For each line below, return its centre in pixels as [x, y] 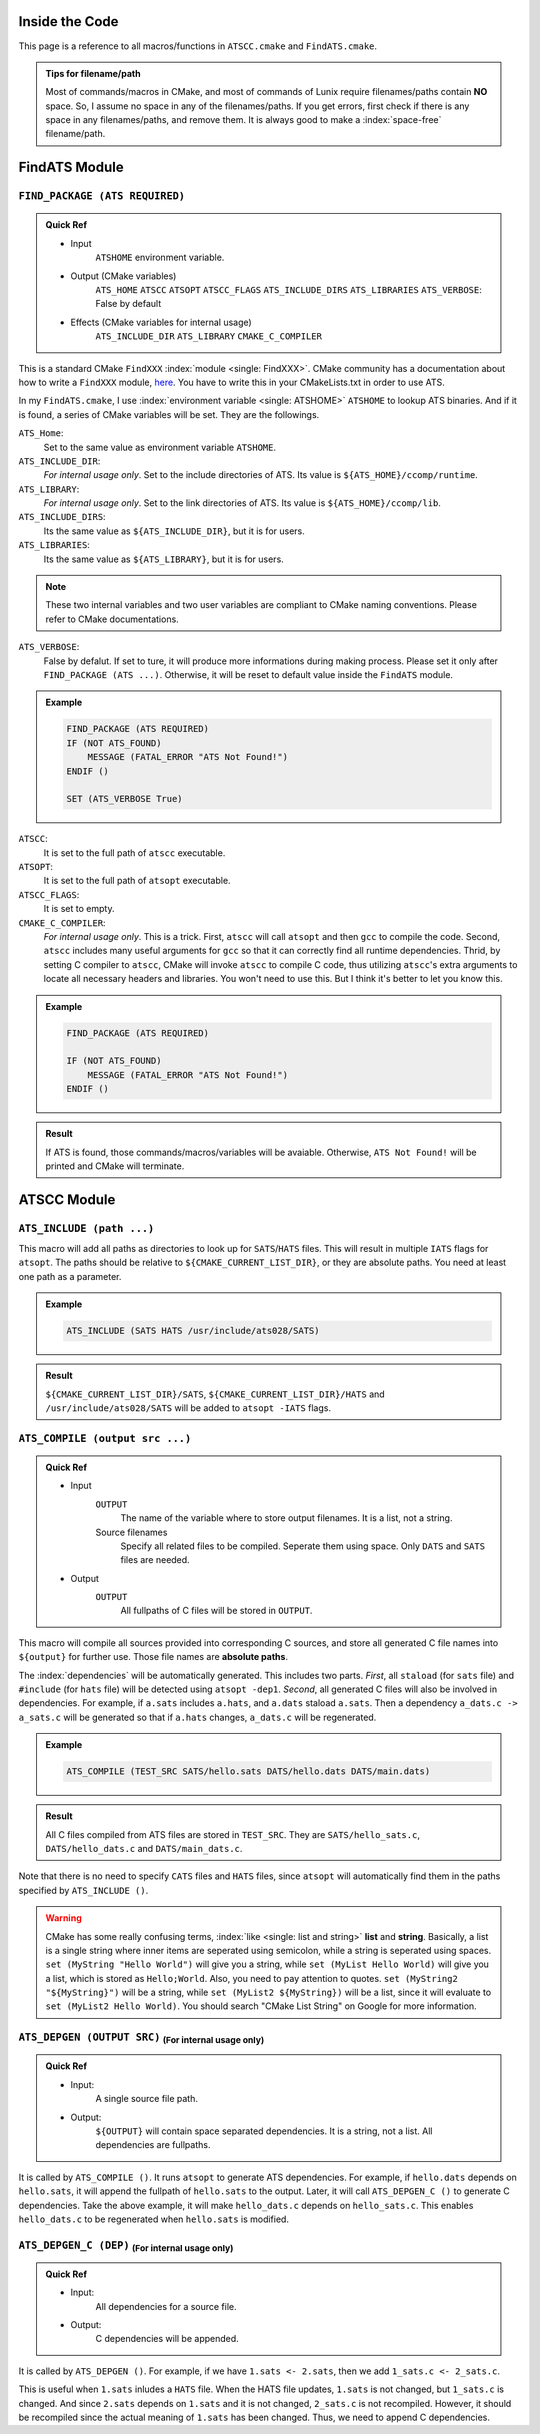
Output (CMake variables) [123, 276]
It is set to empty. [79, 909]
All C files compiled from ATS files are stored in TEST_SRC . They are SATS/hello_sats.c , [232, 1834]
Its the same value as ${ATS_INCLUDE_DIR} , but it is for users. [174, 531]
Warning [63, 1918]
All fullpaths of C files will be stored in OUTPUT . [216, 1611]
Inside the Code [68, 21]
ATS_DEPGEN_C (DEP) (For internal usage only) [126, 2246]
